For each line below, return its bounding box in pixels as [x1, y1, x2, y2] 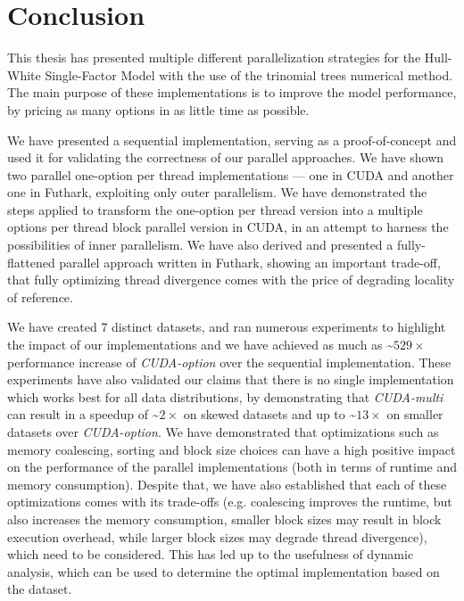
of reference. [7, 287, 73, 306]
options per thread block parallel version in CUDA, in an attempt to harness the [7, 218, 449, 236]
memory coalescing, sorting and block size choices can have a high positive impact [7, 440, 456, 458]
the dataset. [7, 580, 72, 598]
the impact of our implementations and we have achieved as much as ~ [7, 335, 394, 354]
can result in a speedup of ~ [7, 405, 160, 424]
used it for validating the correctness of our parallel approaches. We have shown [7, 148, 444, 167]
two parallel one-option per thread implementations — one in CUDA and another [7, 165, 454, 184]
